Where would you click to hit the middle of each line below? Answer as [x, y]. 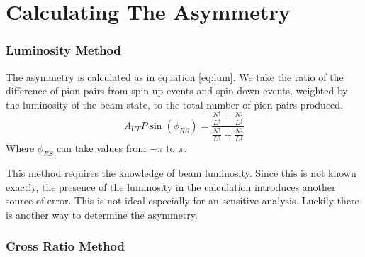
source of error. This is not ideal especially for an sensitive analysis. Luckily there [182, 201]
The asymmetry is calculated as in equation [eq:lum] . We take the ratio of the [175, 76]
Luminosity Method [63, 50]
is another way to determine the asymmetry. [102, 214]
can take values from [102, 148]
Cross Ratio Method [65, 246]
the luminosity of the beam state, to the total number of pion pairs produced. [174, 104]
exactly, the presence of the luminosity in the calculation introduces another [171, 186]
